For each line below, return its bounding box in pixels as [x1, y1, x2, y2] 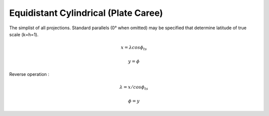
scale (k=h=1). [9, 31, 39, 37]
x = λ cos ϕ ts [121, 45, 147, 52]
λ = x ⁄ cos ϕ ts [120, 84, 148, 91]
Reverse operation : [9, 71, 50, 77]
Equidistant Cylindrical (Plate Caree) [9, 7, 163, 18]
